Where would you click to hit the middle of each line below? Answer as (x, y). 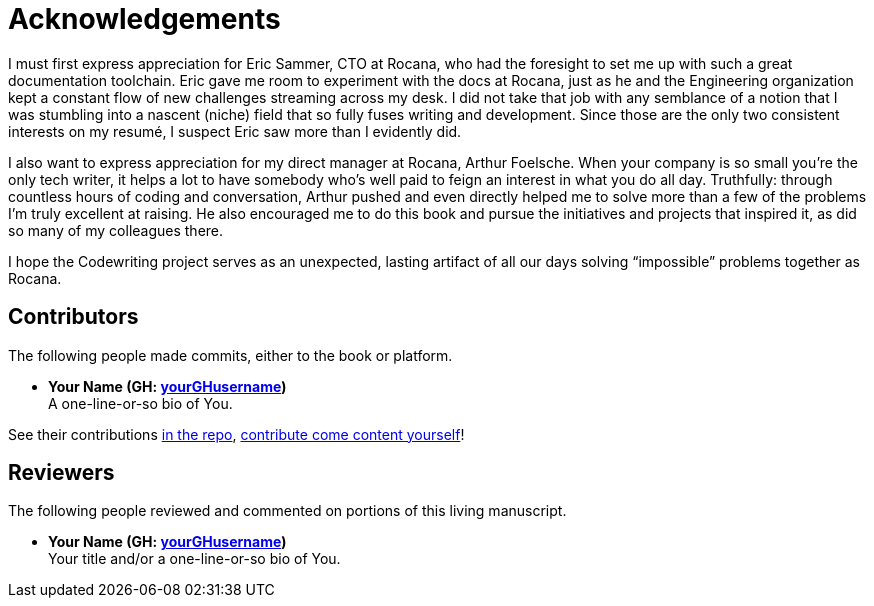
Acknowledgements (144, 19)
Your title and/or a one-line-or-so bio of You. (194, 559)
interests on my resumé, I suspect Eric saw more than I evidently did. (235, 131)
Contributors (73, 317)
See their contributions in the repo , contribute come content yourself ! (236, 434)
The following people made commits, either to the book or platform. (230, 355)
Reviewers (61, 473)
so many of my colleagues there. (116, 230)
